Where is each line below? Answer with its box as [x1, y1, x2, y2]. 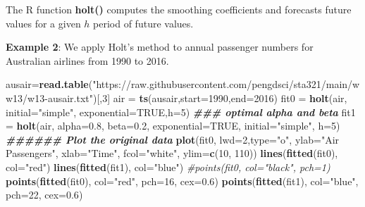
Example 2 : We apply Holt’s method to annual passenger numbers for [6, 39, 314, 54]
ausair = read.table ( [6, 77, 93, 92]
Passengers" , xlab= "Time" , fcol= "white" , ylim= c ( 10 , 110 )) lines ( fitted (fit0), [6, 146, 338, 161]
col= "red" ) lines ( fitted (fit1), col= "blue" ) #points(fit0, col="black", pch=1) [6, 159, 330, 174]
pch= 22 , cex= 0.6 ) [6, 187, 83, 202]
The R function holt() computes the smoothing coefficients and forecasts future [6, 2, 352, 16]
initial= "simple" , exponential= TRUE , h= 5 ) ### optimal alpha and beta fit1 [6, 104, 356, 119]
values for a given [6, 15, 81, 30]
